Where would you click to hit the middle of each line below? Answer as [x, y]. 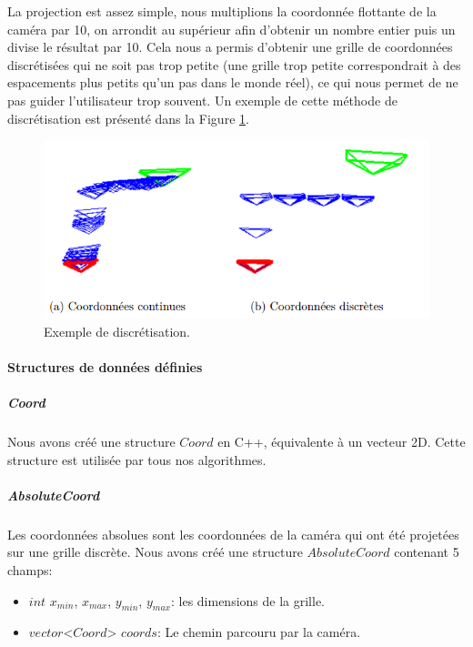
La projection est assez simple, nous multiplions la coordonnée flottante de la [222, 11]
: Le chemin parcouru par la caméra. [259, 632]
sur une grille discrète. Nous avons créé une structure [155, 552]
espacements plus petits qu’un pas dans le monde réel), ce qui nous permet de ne [233, 82]
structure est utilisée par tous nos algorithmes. [137, 459]
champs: [30, 570]
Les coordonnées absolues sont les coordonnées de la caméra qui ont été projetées [233, 534]
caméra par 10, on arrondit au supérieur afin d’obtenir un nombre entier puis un [231, 29]
